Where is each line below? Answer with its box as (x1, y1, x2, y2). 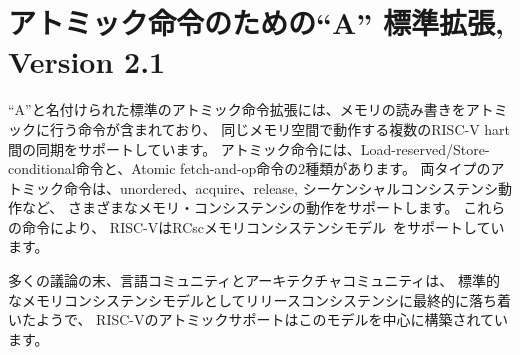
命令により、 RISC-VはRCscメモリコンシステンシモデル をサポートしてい (21, 216, 505, 237)
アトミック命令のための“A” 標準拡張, (8, 2, 504, 43)
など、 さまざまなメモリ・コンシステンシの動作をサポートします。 (21, 197, 459, 218)
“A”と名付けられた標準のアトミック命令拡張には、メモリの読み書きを (8, 99, 466, 120)
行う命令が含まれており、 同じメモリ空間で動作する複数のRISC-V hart (49, 118, 511, 139)
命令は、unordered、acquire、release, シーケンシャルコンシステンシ (63, 177, 498, 198)
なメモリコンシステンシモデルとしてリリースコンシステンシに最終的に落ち (8, 289, 497, 310)
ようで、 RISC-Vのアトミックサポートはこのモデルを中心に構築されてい (35, 309, 509, 330)
